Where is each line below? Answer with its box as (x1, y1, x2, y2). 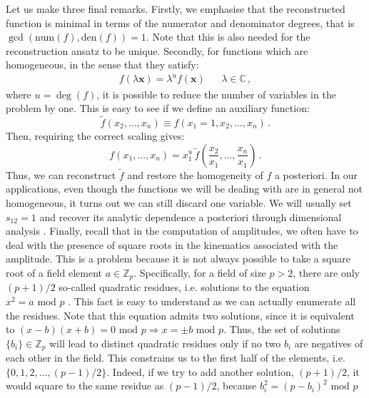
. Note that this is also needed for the (146, 29, 310, 44)
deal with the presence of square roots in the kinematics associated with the (6, 237, 338, 252)
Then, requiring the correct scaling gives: (6, 128, 185, 143)
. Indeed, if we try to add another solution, (106, 364, 294, 379)
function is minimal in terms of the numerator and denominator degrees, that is (6, 15, 355, 30)
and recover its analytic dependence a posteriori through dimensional (39, 209, 342, 224)
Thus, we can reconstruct (6, 167, 116, 182)
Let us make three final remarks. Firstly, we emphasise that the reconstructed (6, 1, 345, 16)
